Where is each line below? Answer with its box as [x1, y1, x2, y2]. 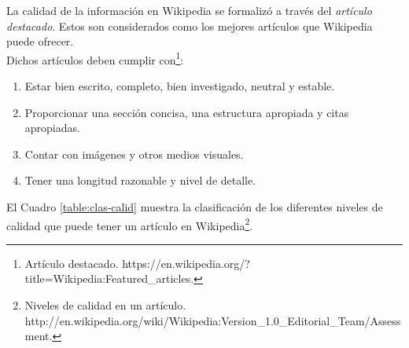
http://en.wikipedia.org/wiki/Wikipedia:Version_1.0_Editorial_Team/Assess [24, 312, 401, 328]
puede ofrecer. [6, 33, 74, 49]
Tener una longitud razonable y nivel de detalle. [24, 172, 256, 189]
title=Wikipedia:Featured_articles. [24, 270, 194, 287]
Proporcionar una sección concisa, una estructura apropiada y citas [24, 104, 349, 120]
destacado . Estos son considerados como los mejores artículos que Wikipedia [6, 17, 373, 34]
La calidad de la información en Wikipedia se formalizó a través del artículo [6, 2, 372, 18]
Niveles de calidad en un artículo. [24, 297, 186, 313]
